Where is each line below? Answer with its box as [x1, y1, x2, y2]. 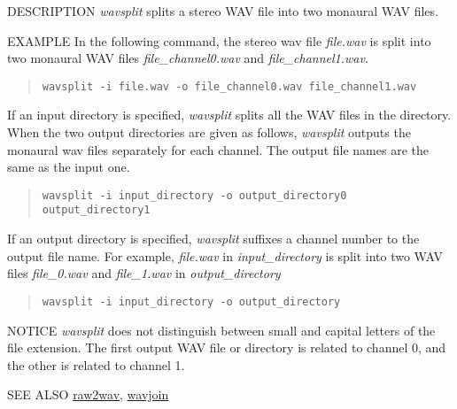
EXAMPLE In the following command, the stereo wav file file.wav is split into [7, 31, 431, 50]
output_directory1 [42, 204, 151, 217]
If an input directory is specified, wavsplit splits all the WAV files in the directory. [7, 105, 452, 124]
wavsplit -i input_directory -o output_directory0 [42, 189, 347, 202]
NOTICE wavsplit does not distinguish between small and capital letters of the [7, 320, 436, 339]
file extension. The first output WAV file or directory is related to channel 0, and [7, 338, 446, 357]
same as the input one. [7, 158, 130, 176]
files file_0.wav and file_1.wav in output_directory [7, 264, 281, 282]
